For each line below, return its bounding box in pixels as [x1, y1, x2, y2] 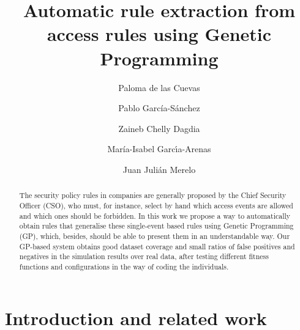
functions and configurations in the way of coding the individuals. [19, 261, 229, 271]
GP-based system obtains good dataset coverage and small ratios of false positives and [19, 241, 295, 251]
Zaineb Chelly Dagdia [118, 122, 200, 134]
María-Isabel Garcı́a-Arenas [107, 142, 211, 155]
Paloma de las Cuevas [118, 81, 200, 94]
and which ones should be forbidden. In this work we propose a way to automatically [19, 210, 291, 221]
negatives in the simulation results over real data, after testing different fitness [19, 251, 269, 262]
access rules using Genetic [47, 21, 272, 46]
